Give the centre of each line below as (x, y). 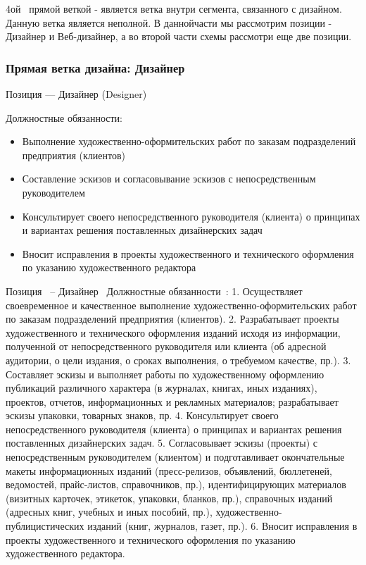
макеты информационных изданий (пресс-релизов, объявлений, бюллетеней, (169, 470)
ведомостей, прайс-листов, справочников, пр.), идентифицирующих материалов (176, 484)
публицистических (45, 526)
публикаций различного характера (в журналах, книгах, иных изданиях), (162, 388)
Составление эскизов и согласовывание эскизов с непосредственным (169, 179)
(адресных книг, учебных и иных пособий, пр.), (109, 512)
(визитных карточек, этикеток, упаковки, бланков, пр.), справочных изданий (169, 498)
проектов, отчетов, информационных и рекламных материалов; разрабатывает (172, 401)
